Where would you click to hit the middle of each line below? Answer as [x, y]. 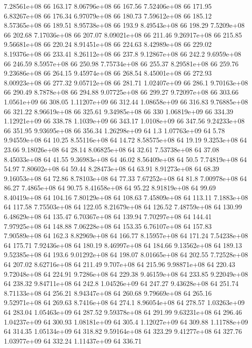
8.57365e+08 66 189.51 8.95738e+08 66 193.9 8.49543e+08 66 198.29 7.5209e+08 [124, 25]
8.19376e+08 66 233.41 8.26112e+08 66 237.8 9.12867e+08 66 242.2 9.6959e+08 [123, 53]
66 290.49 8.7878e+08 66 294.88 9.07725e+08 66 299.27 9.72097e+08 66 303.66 [121, 92]
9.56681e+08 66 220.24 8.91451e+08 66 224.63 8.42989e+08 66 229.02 [108, 44]
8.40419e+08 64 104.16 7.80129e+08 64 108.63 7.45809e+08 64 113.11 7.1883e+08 [126, 197]
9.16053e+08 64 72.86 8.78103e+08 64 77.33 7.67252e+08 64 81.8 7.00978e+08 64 [126, 178]
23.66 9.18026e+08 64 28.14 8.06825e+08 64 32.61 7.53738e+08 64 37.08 [112, 149]
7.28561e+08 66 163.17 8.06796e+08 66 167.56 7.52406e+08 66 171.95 [108, 6]
